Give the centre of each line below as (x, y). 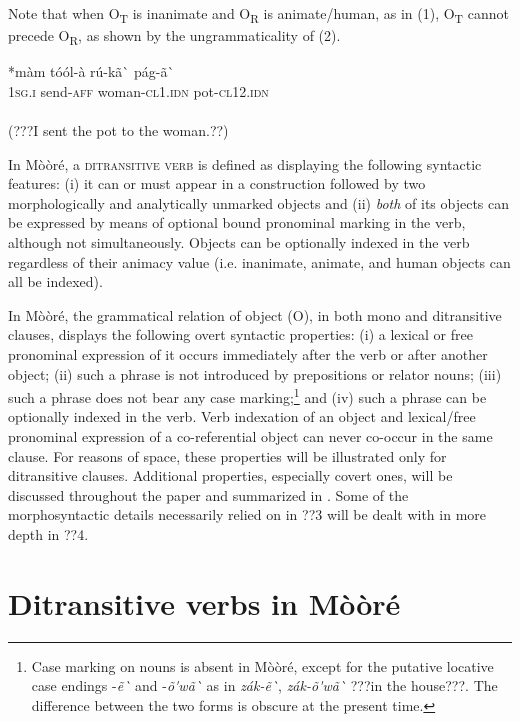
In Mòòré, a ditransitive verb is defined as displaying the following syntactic (245, 163)
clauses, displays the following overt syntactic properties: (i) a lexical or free (240, 334)
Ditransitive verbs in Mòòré (204, 602)
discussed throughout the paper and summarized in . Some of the (208, 494)
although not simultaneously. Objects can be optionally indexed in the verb (239, 242)
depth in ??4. (48, 533)
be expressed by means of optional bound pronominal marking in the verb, (237, 222)
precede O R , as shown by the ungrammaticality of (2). (174, 36)
